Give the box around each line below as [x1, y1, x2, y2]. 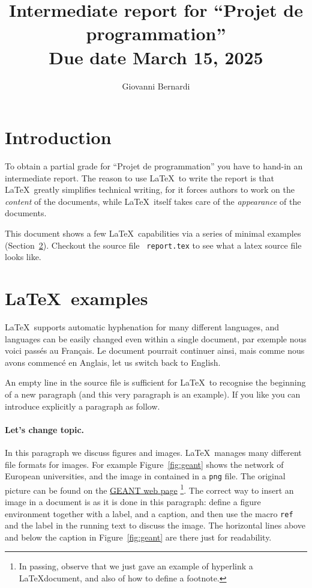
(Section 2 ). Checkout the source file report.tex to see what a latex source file [5, 238, 302, 251]
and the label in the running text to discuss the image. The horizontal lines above [5, 519, 305, 532]
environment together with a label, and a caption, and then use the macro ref [5, 507, 293, 520]
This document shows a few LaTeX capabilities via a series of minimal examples [5, 227, 301, 239]
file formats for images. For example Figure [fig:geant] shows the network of [5, 458, 284, 470]
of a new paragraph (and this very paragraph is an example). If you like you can [5, 387, 301, 400]
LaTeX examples [5, 286, 148, 311]
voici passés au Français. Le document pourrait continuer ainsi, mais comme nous [5, 344, 305, 357]
